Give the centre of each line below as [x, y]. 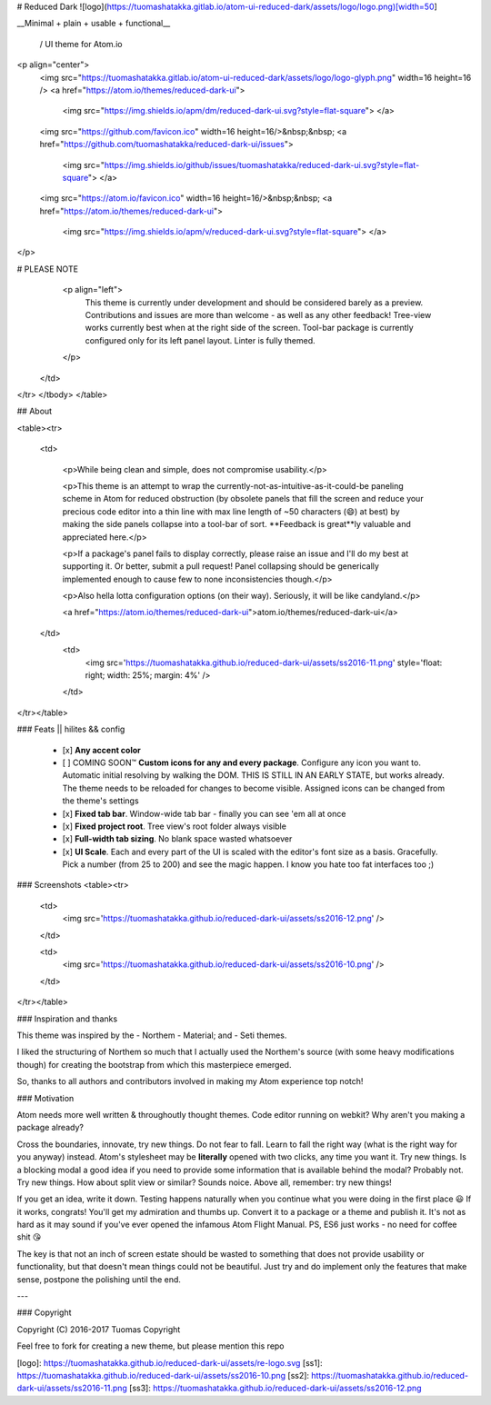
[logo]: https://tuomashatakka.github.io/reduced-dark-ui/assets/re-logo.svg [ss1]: [170, 1362]
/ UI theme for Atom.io [81, 44]
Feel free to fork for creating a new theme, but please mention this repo [151, 1346]
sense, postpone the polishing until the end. [99, 1279]
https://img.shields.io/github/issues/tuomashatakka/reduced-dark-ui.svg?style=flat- [262, 164]
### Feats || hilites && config [71, 729]
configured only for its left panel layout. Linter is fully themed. [200, 340]
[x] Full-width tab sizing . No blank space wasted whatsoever [177, 839]
